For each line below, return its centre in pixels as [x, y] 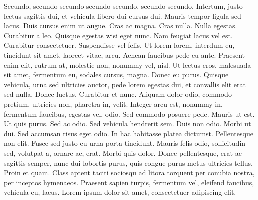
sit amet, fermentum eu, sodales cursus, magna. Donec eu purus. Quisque [116, 75]
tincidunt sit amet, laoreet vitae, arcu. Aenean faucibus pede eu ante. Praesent [124, 55]
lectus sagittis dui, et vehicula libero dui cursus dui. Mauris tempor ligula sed [123, 16]
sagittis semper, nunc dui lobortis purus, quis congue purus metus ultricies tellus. [128, 162]
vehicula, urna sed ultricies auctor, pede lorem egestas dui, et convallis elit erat [125, 84]
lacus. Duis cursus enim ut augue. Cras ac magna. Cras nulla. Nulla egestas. [121, 26]
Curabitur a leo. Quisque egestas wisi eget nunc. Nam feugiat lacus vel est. [118, 35]
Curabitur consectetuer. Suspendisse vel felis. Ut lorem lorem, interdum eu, [119, 45]
